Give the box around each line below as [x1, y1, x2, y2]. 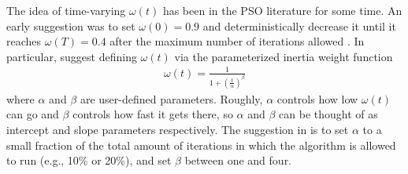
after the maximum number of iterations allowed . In [109, 33, 365, 49]
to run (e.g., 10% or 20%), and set [6, 152, 172, 169]
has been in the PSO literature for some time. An [162, 2, 402, 18]
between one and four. [184, 152, 292, 169]
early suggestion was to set [6, 17, 135, 34]
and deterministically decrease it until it [202, 17, 396, 34]
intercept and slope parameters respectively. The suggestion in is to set [6, 121, 349, 137]
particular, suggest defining [6, 48, 137, 64]
